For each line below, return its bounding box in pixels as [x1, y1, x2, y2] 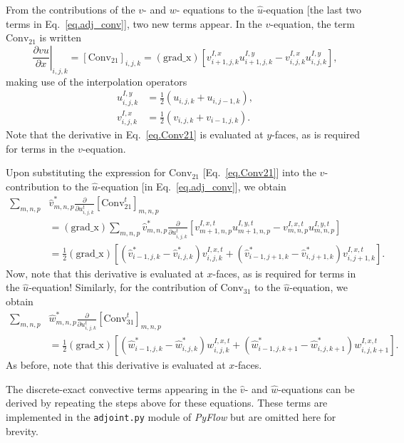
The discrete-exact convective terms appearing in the [6, 381, 237, 396]
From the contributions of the [6, 2, 135, 16]
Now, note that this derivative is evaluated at [6, 265, 204, 280]
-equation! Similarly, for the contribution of [29, 280, 217, 295]
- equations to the [176, 2, 254, 16]
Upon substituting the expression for [6, 165, 166, 180]
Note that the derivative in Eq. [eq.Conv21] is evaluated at [6, 127, 264, 142]
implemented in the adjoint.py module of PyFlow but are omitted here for [6, 409, 336, 424]
